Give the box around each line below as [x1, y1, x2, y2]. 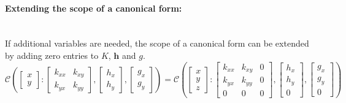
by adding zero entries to [5, 48, 99, 61]
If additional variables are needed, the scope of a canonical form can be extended [5, 37, 309, 50]
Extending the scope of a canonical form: [5, 1, 182, 14]
